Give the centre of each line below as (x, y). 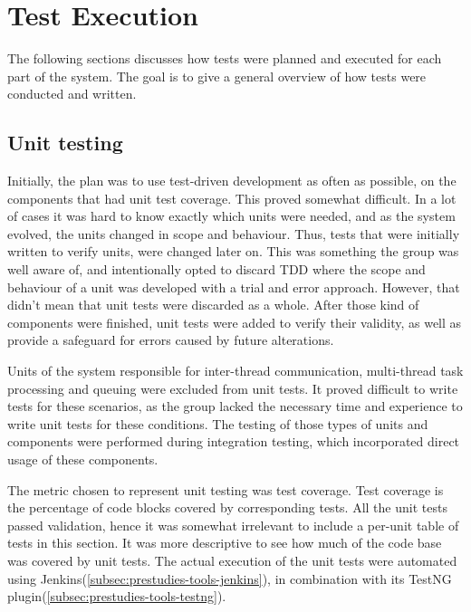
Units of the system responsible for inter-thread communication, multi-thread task (235, 371)
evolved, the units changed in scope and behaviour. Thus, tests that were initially (234, 233)
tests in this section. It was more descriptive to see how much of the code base (225, 543)
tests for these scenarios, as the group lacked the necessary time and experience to (235, 406)
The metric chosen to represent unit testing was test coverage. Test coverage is (226, 489)
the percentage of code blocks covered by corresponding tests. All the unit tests (227, 507)
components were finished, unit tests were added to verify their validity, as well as (235, 322)
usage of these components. (83, 459)
